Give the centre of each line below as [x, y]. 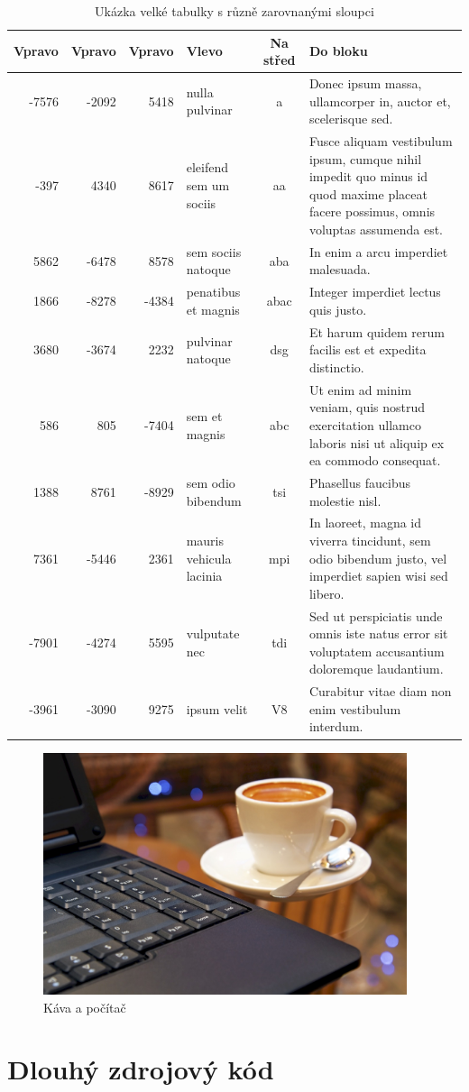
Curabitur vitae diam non [380, 691]
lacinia [204, 576]
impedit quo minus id [368, 176]
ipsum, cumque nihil [365, 158]
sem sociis [214, 251]
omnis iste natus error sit [378, 633]
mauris [205, 541]
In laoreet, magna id [365, 523]
